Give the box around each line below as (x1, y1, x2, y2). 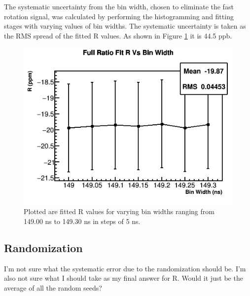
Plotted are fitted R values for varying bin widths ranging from (24, 206, 214, 217)
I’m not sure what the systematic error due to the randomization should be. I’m (4, 263, 246, 273)
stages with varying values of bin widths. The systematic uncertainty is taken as (4, 21, 246, 31)
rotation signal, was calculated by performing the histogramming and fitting (4, 11, 234, 21)
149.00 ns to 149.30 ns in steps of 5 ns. (24, 216, 141, 226)
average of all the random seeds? (4, 282, 102, 293)
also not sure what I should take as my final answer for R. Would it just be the (4, 273, 243, 283)
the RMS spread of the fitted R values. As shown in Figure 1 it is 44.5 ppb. (4, 30, 232, 40)
